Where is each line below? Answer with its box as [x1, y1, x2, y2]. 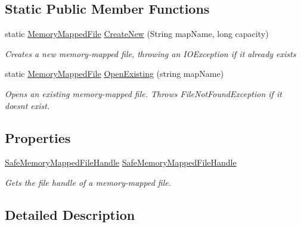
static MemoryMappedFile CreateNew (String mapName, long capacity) [5, 27, 269, 40]
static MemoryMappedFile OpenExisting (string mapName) [5, 67, 224, 80]
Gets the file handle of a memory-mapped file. [5, 176, 172, 188]
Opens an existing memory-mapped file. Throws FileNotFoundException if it [5, 87, 282, 99]
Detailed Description [5, 205, 135, 223]
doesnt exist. [5, 99, 50, 111]
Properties [5, 128, 71, 147]
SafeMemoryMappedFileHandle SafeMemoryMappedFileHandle [5, 156, 237, 169]
